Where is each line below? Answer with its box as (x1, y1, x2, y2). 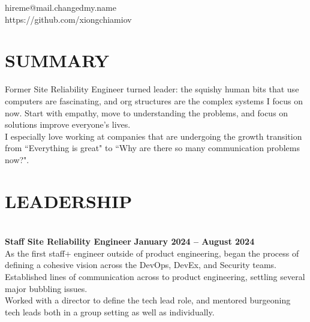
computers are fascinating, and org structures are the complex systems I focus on (5, 94, 303, 107)
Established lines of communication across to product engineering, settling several (5, 270, 305, 282)
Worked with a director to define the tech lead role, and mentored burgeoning (5, 294, 291, 306)
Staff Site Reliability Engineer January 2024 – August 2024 (5, 235, 255, 248)
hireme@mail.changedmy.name (5, 1, 116, 13)
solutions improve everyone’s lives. (5, 118, 131, 131)
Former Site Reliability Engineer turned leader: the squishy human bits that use (5, 83, 299, 95)
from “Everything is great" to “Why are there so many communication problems (5, 142, 300, 154)
